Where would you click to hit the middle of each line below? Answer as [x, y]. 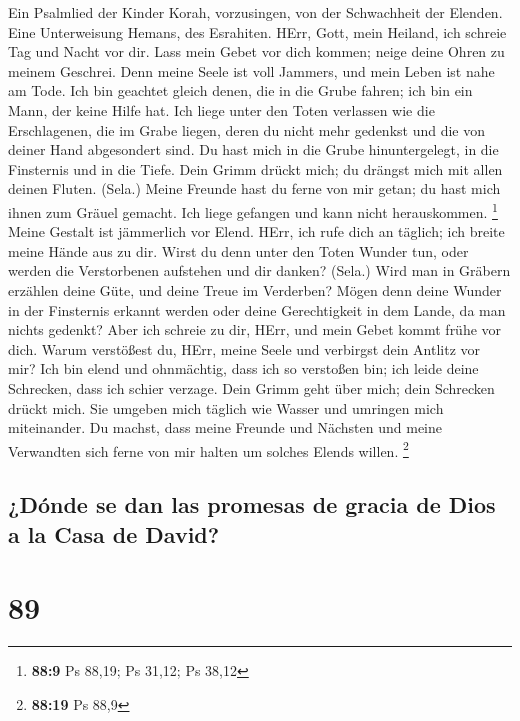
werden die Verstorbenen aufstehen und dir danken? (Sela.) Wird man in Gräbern [259, 270]
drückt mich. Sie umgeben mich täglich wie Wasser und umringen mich [226, 407]
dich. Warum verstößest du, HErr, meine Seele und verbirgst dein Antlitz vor [244, 348]
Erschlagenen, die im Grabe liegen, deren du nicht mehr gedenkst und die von [247, 129]
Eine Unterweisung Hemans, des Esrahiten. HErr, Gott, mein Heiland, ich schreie [257, 31]
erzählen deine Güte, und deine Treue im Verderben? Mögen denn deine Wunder [255, 289]
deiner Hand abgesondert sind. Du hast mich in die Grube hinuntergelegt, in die [253, 149]
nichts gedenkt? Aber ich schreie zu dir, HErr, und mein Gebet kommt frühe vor [255, 329]
